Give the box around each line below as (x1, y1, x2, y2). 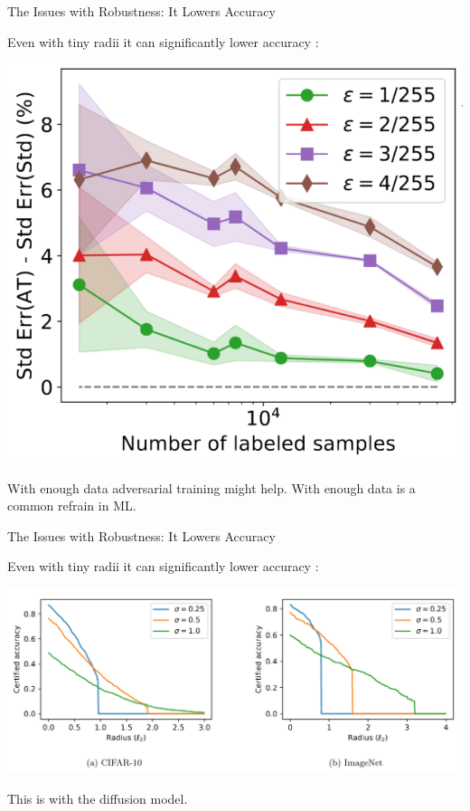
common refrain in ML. (7, 496, 136, 515)
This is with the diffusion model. (7, 788, 188, 807)
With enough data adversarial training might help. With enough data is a (7, 478, 416, 497)
